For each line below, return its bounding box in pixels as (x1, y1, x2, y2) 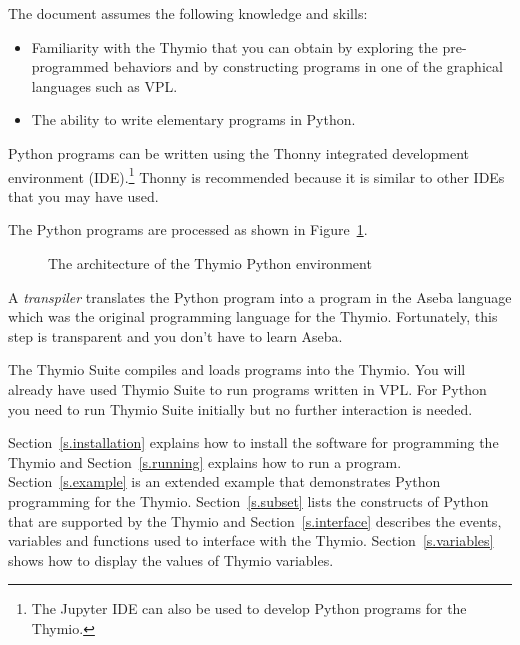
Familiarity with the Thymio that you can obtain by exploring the (31, 36, 438, 57)
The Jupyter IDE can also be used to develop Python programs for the (31, 598, 467, 619)
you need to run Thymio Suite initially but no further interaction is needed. (8, 398, 473, 419)
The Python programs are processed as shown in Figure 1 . (8, 219, 368, 240)
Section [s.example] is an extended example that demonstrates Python (8, 471, 441, 492)
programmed (31, 56, 109, 77)
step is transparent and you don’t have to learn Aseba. (8, 325, 343, 346)
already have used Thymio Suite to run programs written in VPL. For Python (8, 378, 487, 399)
